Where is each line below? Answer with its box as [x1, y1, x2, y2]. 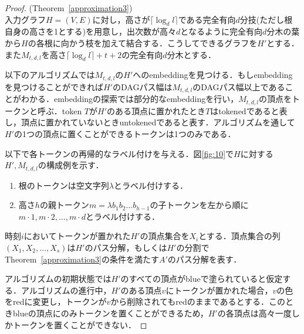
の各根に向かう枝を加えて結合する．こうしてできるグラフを [28, 36, 258, 49]
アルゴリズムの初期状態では [5, 272, 112, 285]
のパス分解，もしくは [85, 241, 167, 253]
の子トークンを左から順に [150, 199, 249, 211]
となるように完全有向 [180, 25, 262, 38]
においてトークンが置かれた [23, 230, 131, 242]
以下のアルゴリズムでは [5, 69, 95, 81]
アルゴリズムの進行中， [21, 284, 112, 296]
